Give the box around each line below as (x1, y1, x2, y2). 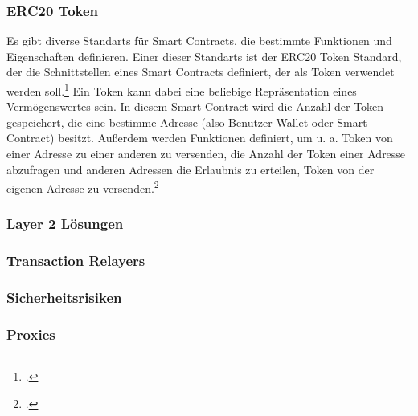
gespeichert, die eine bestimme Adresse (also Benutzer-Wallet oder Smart (6, 113, 367, 130)
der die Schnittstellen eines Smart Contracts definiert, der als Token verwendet (6, 63, 395, 80)
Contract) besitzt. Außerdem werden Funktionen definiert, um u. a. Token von (6, 129, 393, 146)
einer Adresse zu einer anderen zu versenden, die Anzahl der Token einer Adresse (6, 145, 406, 162)
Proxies (6, 324, 55, 344)
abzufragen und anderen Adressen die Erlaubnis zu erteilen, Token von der (6, 161, 375, 177)
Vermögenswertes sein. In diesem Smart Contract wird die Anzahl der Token (6, 98, 384, 115)
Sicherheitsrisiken (6, 288, 122, 308)
